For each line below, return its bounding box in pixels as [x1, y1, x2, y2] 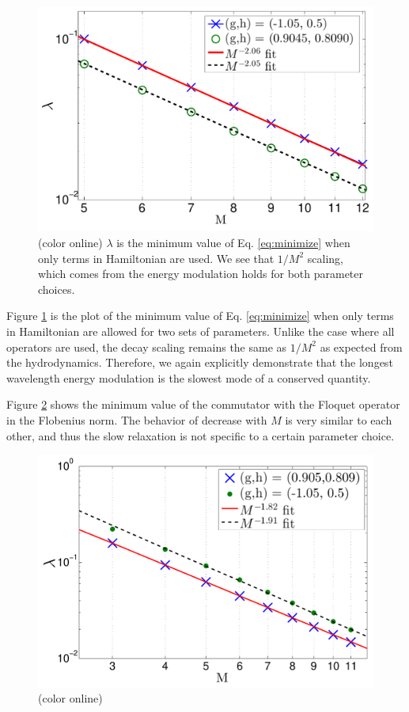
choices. [38, 280, 75, 297]
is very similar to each [285, 411, 392, 428]
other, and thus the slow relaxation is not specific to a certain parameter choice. [6, 427, 395, 444]
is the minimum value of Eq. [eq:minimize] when [116, 234, 350, 251]
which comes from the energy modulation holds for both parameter [38, 265, 364, 282]
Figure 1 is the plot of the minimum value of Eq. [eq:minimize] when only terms [6, 307, 394, 324]
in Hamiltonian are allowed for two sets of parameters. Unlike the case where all [6, 323, 395, 340]
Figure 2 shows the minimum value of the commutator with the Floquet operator [6, 396, 400, 413]
